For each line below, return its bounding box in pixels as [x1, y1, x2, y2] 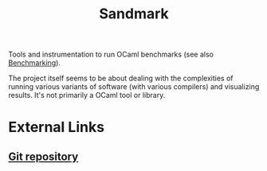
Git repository [8, 150, 79, 163]
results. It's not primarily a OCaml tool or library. [8, 91, 166, 100]
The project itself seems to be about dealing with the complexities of [8, 73, 234, 84]
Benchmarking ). [8, 58, 61, 68]
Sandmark [99, 5, 169, 23]
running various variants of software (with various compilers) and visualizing [8, 82, 260, 91]
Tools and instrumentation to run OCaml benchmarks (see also [8, 49, 214, 60]
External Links [8, 119, 105, 136]
